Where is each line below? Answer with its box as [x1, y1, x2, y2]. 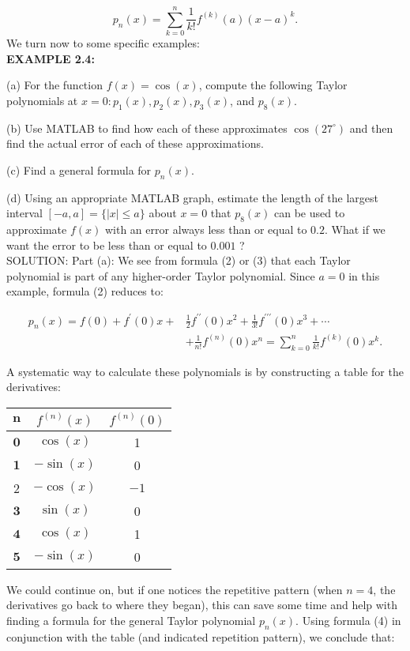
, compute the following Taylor [198, 77, 348, 93]
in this [348, 267, 380, 284]
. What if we [325, 221, 386, 238]
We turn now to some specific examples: [6, 35, 200, 51]
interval [6, 205, 43, 221]
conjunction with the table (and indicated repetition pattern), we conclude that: [6, 628, 395, 645]
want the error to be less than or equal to [6, 236, 207, 253]
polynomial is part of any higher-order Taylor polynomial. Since [6, 267, 315, 284]
